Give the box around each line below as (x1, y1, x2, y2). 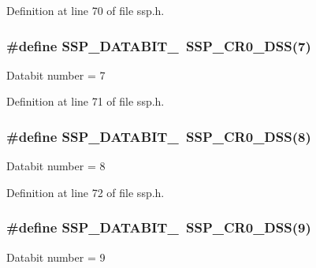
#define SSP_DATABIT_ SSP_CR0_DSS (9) (6, 218, 311, 237)
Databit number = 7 (6, 66, 106, 83)
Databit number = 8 (6, 158, 106, 174)
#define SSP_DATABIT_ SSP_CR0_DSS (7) (6, 35, 311, 55)
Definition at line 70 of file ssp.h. (6, 2, 165, 18)
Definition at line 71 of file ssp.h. (6, 93, 165, 110)
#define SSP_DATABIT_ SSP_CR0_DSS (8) (6, 126, 311, 146)
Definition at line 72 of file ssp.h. (6, 184, 165, 200)
